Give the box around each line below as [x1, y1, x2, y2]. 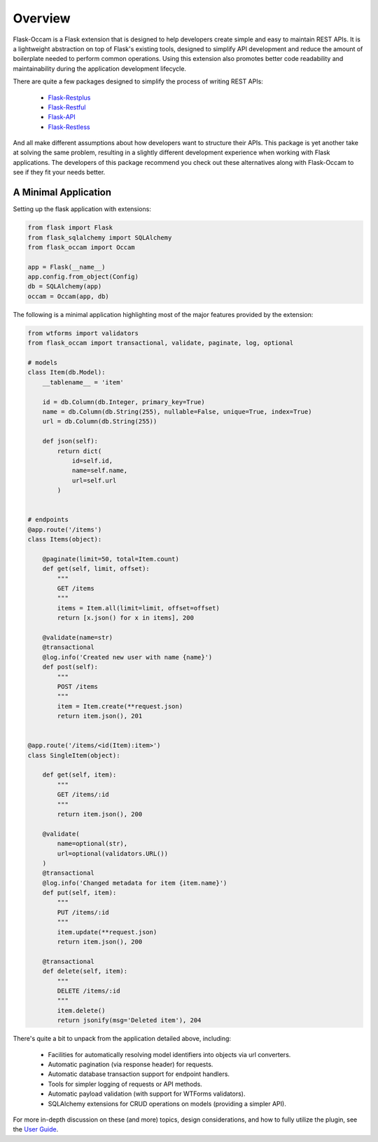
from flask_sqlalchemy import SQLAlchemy [27, 234, 172, 241]
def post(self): [42, 663, 98, 671]
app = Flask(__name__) [27, 263, 106, 271]
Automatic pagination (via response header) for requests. [48, 1060, 213, 1068]
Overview [13, 11, 71, 26]
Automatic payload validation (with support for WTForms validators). [48, 1089, 246, 1098]
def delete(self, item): [42, 967, 128, 975]
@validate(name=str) [42, 633, 113, 641]
